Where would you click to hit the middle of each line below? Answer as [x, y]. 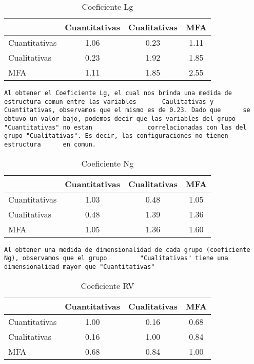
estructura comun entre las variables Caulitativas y [109, 102]
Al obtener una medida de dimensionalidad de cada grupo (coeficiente [127, 250]
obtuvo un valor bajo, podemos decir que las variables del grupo [120, 119]
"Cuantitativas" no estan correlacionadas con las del [125, 127]
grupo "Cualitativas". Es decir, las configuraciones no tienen [116, 136]
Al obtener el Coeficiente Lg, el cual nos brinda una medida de [118, 93]
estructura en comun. [50, 144]
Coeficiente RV [108, 285]
